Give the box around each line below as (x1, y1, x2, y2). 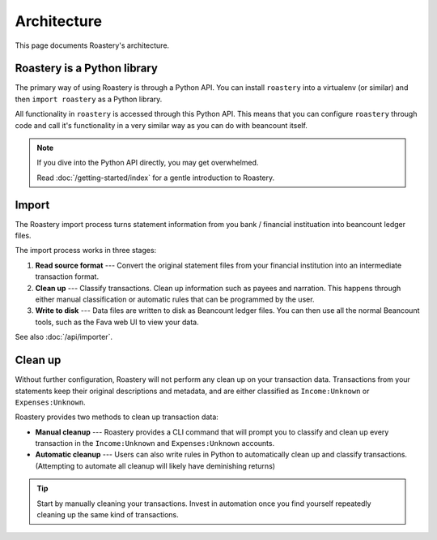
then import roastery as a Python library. (15, 94, 163, 104)
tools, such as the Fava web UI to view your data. (35, 317, 199, 327)
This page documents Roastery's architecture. (15, 41, 170, 50)
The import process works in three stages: (15, 246, 157, 255)
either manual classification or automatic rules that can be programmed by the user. (35, 294, 315, 304)
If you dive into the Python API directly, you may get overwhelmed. (36, 158, 259, 168)
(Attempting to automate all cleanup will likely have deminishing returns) (35, 461, 275, 470)
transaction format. (35, 272, 100, 281)
